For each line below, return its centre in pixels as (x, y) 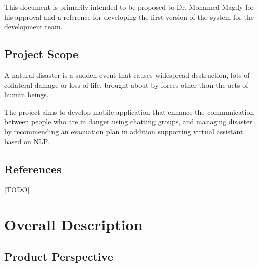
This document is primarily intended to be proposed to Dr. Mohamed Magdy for (129, 7)
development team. (33, 26)
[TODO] (17, 190)
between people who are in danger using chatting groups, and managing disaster (128, 121)
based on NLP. (27, 141)
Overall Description (73, 224)
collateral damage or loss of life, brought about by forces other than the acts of (126, 85)
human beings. (27, 95)
